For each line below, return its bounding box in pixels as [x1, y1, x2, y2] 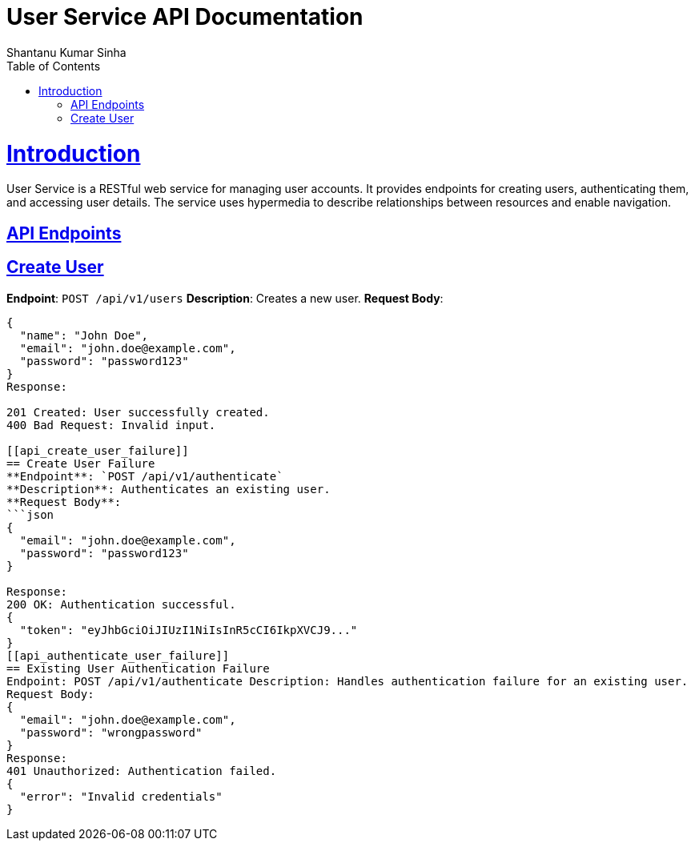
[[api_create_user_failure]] [6, 444, 189, 457]
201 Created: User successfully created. [6, 405, 270, 419]
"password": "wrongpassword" [19, 725, 203, 739]
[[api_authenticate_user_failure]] [6, 648, 230, 662]
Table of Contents [6, 58, 101, 73]
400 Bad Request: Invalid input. [6, 418, 216, 432]
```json [6, 508, 54, 521]
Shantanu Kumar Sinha [6, 45, 127, 59]
